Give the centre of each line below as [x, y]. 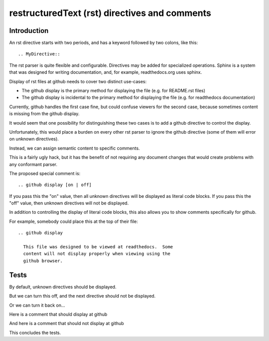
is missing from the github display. [44, 114]
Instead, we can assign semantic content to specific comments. [74, 148]
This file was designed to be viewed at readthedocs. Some [98, 247]
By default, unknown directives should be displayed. [63, 287]
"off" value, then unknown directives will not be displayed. [69, 203]
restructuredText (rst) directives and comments [110, 13]
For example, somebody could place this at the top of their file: [73, 221]
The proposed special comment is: [45, 173]
